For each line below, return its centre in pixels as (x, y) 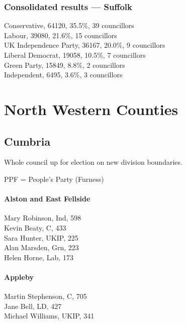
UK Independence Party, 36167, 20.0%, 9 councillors (85, 45)
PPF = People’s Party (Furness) (54, 179)
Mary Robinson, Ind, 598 (43, 218)
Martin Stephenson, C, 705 (45, 296)
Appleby (19, 277)
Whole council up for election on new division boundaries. (93, 162)
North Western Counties (91, 109)
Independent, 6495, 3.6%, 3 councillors (63, 75)
